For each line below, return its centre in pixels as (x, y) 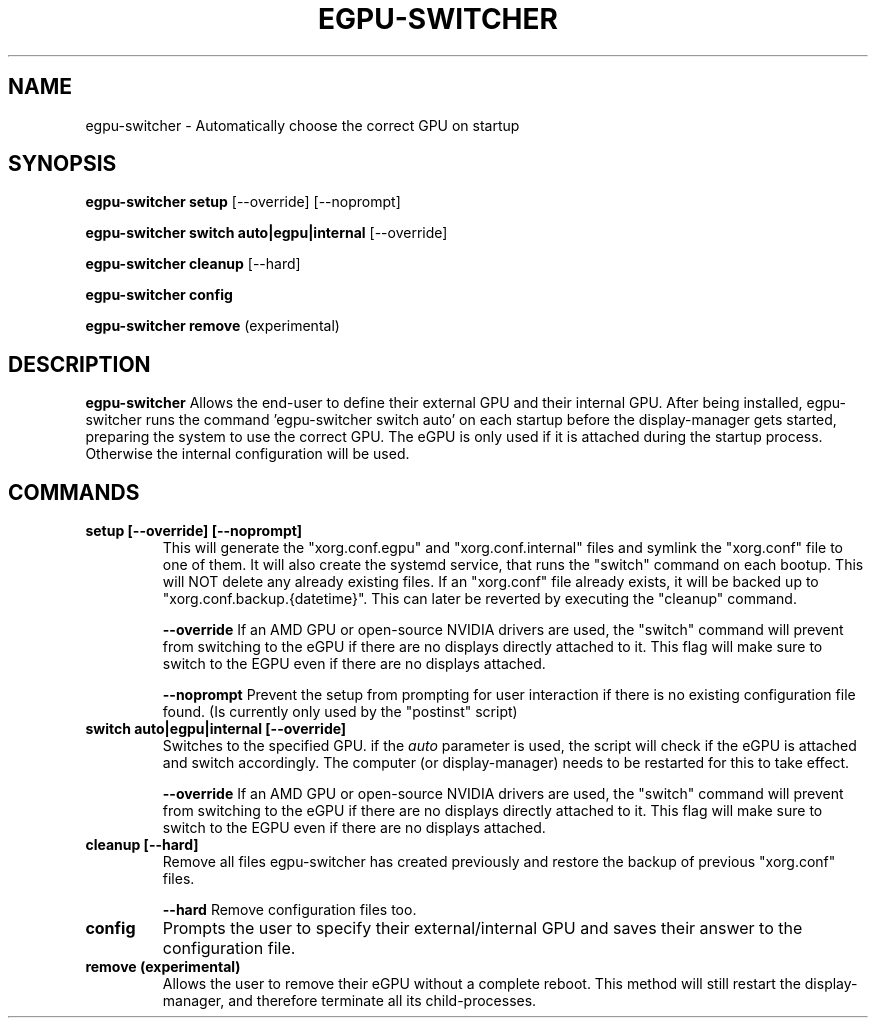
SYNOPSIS (62, 164)
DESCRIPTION (79, 364)
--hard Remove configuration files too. (289, 910)
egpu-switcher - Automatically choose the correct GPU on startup (302, 125)
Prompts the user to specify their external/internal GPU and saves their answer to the (482, 928)
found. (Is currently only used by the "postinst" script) (340, 712)
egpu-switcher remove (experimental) (212, 326)
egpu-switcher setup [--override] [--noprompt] (243, 202)
